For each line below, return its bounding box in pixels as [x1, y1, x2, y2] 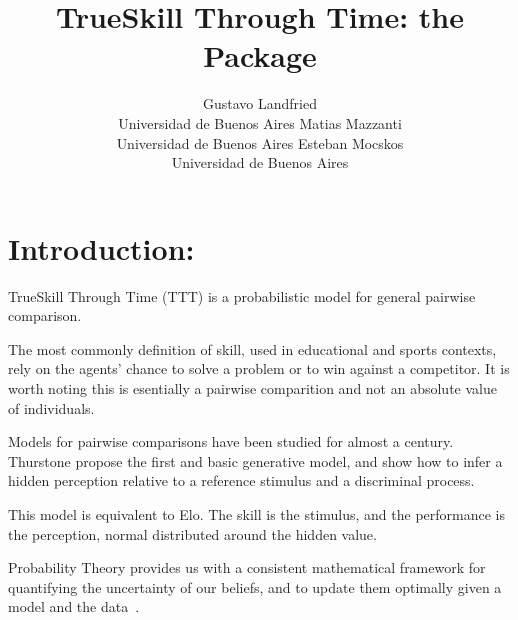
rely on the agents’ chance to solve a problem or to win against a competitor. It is [8, 358, 510, 379]
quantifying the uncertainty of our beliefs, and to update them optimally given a [8, 576, 502, 597]
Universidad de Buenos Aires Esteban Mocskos [116, 132, 404, 153]
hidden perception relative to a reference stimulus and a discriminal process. [8, 470, 475, 491]
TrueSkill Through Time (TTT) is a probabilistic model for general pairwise [8, 285, 476, 306]
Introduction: [8, 227, 195, 268]
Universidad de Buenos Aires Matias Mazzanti [118, 112, 402, 133]
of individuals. [8, 397, 95, 418]
